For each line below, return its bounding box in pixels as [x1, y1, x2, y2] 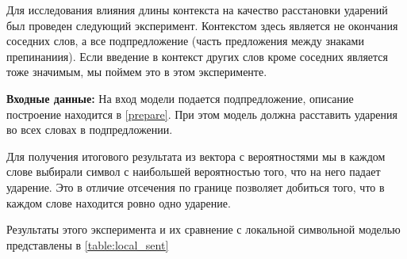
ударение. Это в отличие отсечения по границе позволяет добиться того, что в [6, 178, 385, 195]
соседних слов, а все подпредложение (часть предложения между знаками [6, 32, 364, 49]
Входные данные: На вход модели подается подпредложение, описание [6, 90, 354, 106]
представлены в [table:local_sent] [6, 236, 169, 253]
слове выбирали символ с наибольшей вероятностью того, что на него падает [6, 163, 381, 180]
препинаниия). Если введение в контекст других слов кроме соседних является [6, 48, 388, 64]
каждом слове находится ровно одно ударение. [6, 194, 231, 211]
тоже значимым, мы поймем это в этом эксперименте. [6, 63, 267, 80]
